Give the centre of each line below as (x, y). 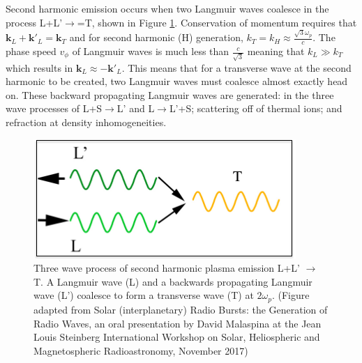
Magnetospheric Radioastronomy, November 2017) (141, 350)
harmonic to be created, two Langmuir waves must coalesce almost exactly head (177, 81)
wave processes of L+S (54, 108)
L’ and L (136, 108)
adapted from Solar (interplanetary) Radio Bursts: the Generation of (181, 309)
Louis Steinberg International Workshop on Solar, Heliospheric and (177, 337)
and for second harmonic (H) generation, (156, 37)
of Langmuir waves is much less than (151, 51)
